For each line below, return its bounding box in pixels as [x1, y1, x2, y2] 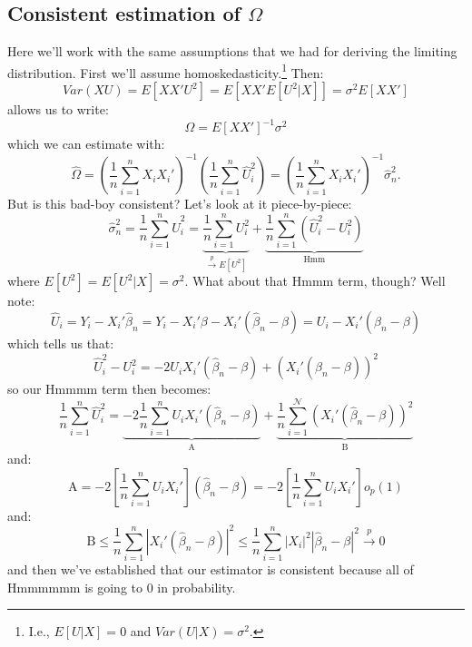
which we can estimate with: [7, 134, 165, 153]
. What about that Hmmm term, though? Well [184, 271, 446, 290]
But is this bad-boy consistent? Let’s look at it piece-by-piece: [7, 194, 352, 213]
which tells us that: [7, 334, 114, 352]
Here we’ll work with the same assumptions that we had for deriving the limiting [7, 42, 457, 61]
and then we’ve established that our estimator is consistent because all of [7, 560, 414, 579]
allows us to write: [7, 100, 109, 119]
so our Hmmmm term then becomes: [7, 379, 211, 398]
